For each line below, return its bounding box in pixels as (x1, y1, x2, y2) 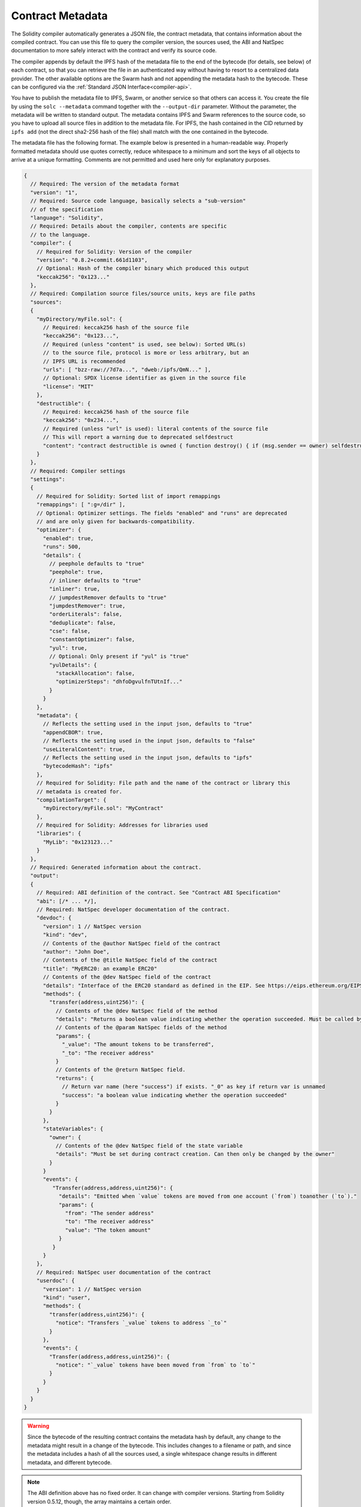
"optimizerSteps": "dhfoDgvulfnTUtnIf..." (55, 678, 183, 685)
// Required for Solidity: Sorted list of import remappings (36, 492, 221, 500)
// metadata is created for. (36, 788, 123, 795)
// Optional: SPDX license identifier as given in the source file (43, 374, 246, 382)
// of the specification (30, 206, 103, 213)
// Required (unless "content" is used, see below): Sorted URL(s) (43, 341, 246, 348)
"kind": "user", (43, 1294, 91, 1301)
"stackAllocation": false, (55, 670, 135, 677)
